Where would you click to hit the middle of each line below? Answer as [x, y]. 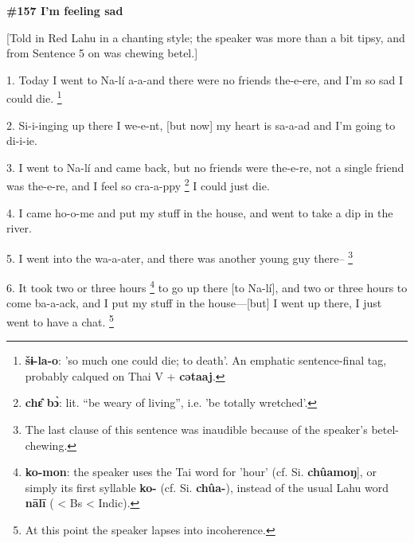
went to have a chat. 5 [60, 320]
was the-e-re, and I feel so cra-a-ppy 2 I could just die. [138, 185]
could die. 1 [34, 97]
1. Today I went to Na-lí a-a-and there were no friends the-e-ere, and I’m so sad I [205, 79]
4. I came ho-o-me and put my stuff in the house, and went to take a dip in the [200, 212]
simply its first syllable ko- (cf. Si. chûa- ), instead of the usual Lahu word [207, 487]
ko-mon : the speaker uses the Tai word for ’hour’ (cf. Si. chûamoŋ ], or [201, 472]
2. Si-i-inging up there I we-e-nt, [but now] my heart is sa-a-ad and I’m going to [201, 125]
